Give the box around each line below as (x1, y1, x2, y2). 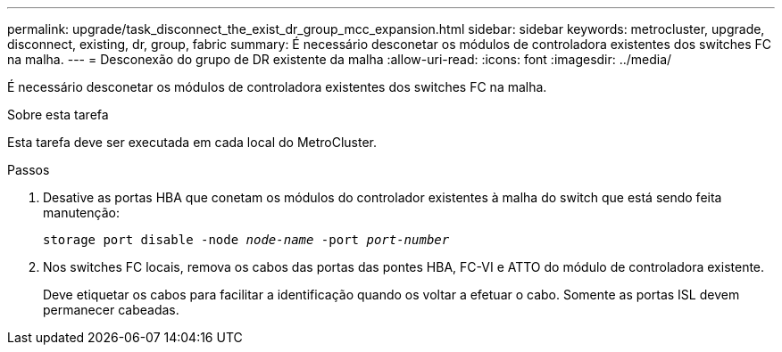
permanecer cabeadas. (43, 302, 179, 317)
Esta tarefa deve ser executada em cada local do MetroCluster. (7, 135, 378, 150)
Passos (7, 162, 50, 177)
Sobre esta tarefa (7, 107, 109, 122)
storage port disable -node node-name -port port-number (43, 233, 450, 247)
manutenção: (43, 205, 120, 220)
